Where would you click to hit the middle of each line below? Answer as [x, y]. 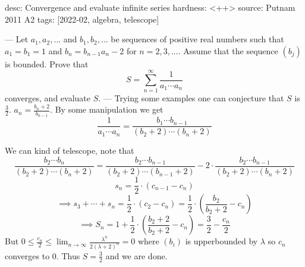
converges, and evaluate [48, 97]
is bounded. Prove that [47, 63]
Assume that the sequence [231, 50]
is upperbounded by [221, 241]
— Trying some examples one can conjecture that [194, 97]
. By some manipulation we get [107, 109]
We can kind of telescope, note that [70, 150]
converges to [27, 255]
